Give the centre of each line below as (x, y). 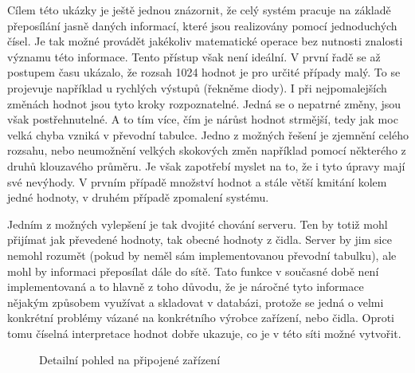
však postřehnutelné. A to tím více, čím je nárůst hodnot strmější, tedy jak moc (203, 119)
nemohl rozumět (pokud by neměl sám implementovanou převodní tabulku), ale (202, 255)
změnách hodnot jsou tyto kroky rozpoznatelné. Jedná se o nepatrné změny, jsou (204, 103)
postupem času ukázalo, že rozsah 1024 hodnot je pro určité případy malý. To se (204, 72)
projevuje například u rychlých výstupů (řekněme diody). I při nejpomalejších (197, 87)
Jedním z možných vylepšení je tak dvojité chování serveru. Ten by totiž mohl (198, 224)
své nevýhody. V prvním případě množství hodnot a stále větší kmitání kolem (197, 181)
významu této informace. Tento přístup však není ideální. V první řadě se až (194, 56)
